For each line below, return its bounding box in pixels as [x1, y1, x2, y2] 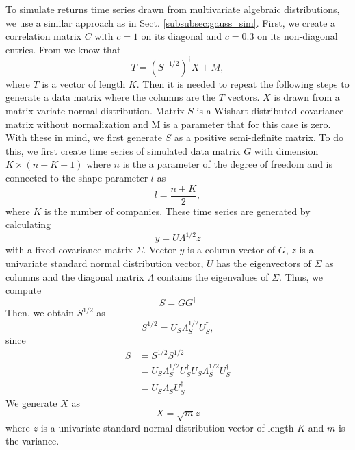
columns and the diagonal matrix [5, 269, 144, 284]
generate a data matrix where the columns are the [5, 90, 216, 104]
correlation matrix [5, 29, 81, 43]
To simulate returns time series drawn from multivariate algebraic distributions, [5, 2, 340, 16]
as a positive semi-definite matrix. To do [174, 130, 344, 145]
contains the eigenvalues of [157, 269, 269, 284]
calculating [5, 217, 51, 232]
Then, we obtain [5, 305, 74, 320]
